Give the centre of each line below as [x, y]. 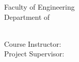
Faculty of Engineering [39, 7]
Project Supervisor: [34, 54]
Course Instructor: [33, 43]
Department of [27, 17]
